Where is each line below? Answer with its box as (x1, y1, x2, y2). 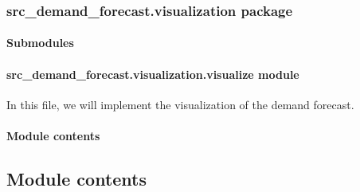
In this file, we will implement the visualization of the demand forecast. (6, 96, 354, 112)
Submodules (6, 34, 74, 51)
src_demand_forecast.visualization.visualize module (6, 65, 299, 82)
